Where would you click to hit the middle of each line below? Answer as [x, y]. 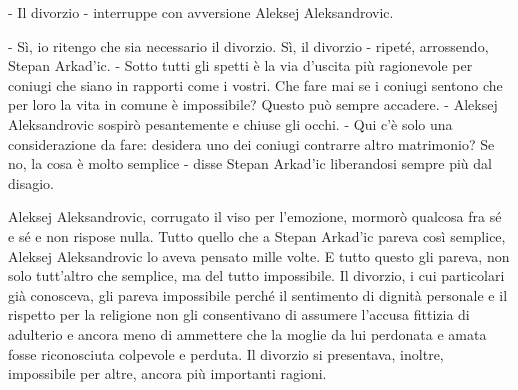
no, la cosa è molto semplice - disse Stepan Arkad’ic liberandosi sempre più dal [250, 163]
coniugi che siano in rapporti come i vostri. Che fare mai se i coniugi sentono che [255, 84]
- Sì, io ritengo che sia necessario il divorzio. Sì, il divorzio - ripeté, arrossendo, [248, 45]
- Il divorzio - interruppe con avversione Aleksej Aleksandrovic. [201, 12]
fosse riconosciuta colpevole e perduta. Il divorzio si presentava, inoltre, [226, 353]
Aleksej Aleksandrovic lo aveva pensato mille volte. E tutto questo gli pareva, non [259, 255]
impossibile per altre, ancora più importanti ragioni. [167, 373]
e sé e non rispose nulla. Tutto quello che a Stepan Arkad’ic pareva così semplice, [257, 235]
